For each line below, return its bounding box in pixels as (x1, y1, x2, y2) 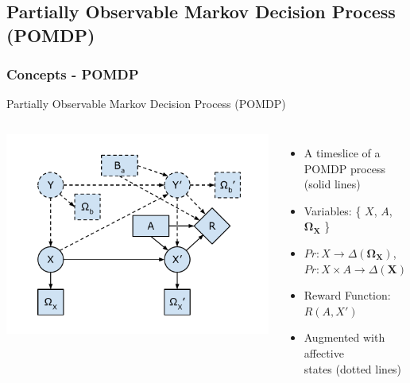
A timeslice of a (304, 144, 381, 161)
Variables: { (304, 202, 362, 219)
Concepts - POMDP (6, 64, 139, 84)
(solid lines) (304, 176, 361, 192)
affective (304, 344, 344, 361)
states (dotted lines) (304, 360, 402, 377)
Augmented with (304, 329, 385, 346)
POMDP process (304, 160, 386, 176)
